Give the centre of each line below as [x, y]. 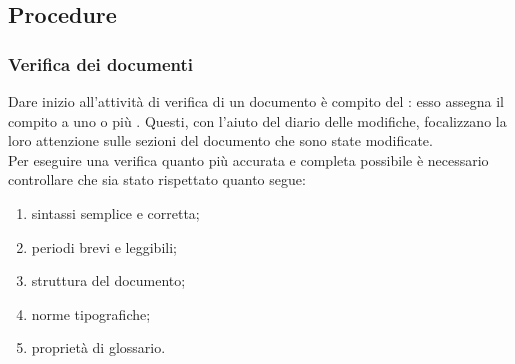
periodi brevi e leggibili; [104, 246]
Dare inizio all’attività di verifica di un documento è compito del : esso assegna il [256, 101]
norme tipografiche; [91, 313]
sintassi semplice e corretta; [115, 212]
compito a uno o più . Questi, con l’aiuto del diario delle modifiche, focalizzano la [257, 120]
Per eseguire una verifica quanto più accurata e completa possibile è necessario [248, 159]
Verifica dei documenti [100, 63]
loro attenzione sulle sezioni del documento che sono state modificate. [220, 140]
